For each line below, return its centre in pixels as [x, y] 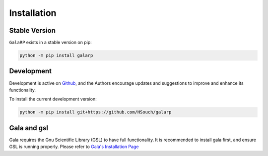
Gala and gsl [29, 128]
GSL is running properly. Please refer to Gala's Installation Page [74, 147]
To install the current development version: [53, 99]
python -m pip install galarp [56, 55]
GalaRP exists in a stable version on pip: [50, 43]
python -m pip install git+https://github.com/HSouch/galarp [96, 112]
